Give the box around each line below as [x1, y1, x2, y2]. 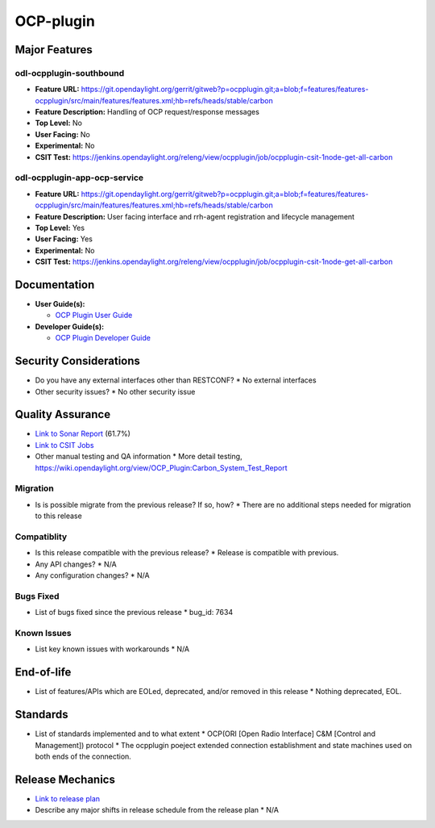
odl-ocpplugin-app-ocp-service [14, 172, 144, 183]
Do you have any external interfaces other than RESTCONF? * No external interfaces [35, 375, 317, 385]
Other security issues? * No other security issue [35, 387, 196, 396]
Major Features [14, 43, 93, 56]
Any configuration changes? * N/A [35, 571, 150, 580]
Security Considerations [14, 354, 141, 368]
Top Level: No [35, 118, 82, 128]
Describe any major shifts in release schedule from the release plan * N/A [35, 805, 280, 815]
